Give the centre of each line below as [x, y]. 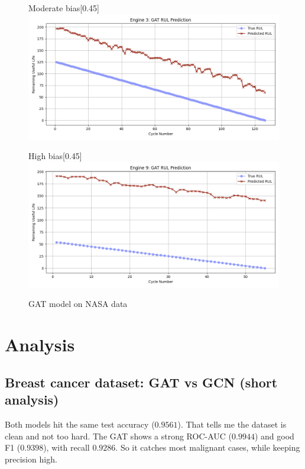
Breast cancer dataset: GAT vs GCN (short [141, 382]
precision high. [31, 459]
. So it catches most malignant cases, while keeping [208, 447]
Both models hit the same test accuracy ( [80, 424]
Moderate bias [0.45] [64, 8]
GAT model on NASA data [78, 304]
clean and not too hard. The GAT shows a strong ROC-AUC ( [119, 436]
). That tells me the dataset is [232, 424]
